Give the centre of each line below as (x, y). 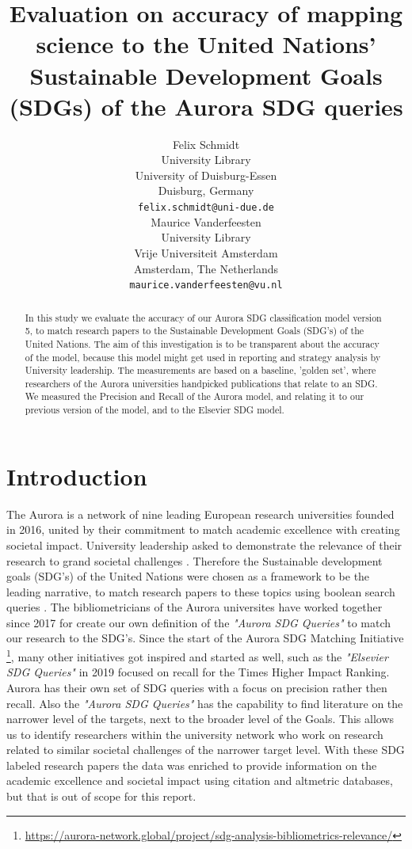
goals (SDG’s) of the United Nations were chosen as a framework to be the (188, 576)
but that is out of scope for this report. (101, 796)
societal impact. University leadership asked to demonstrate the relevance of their (204, 544)
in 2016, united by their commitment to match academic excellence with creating (203, 529)
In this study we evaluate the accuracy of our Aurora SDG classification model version (203, 317)
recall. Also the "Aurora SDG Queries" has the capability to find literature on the (205, 703)
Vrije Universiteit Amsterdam (206, 252)
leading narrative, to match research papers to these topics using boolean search (201, 591)
